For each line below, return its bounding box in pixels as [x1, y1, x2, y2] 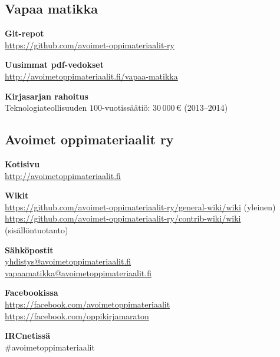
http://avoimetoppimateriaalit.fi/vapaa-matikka [5, 70, 178, 82]
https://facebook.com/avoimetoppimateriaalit [5, 297, 170, 310]
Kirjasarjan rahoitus [5, 90, 88, 102]
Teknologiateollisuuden [5, 101, 87, 114]
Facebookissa [5, 286, 58, 299]
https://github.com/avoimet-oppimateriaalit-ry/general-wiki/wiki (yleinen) [5, 200, 276, 213]
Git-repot [5, 27, 44, 39]
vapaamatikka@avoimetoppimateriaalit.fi [5, 266, 151, 279]
